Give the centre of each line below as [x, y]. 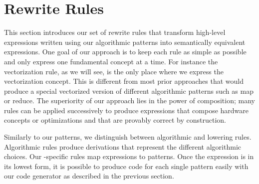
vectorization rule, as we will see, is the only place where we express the [114, 71]
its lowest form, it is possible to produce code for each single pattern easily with [126, 166]
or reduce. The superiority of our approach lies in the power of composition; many [129, 100]
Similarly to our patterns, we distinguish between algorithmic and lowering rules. [128, 137]
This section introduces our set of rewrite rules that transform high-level [115, 32]
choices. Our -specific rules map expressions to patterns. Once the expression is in [129, 156]
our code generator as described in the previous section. [89, 176]
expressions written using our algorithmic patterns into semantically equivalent [125, 42]
